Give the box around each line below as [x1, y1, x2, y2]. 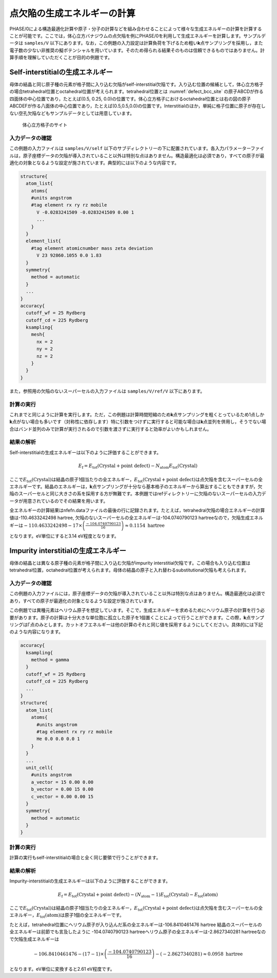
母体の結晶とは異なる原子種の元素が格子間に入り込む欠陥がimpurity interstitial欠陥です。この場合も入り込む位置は [9, 560, 251, 566]
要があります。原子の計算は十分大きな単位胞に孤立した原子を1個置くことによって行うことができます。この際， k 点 [9, 614, 251, 620]
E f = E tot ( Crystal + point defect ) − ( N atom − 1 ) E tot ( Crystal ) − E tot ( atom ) [57, 892, 218, 899]
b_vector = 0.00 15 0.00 [31, 786, 94, 792]
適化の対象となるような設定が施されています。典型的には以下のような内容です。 [9, 159, 180, 165]
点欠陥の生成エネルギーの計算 [9, 8, 136, 19]
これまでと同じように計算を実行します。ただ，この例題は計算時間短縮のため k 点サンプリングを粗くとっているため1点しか [9, 411, 265, 417]
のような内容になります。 [9, 629, 64, 635]
